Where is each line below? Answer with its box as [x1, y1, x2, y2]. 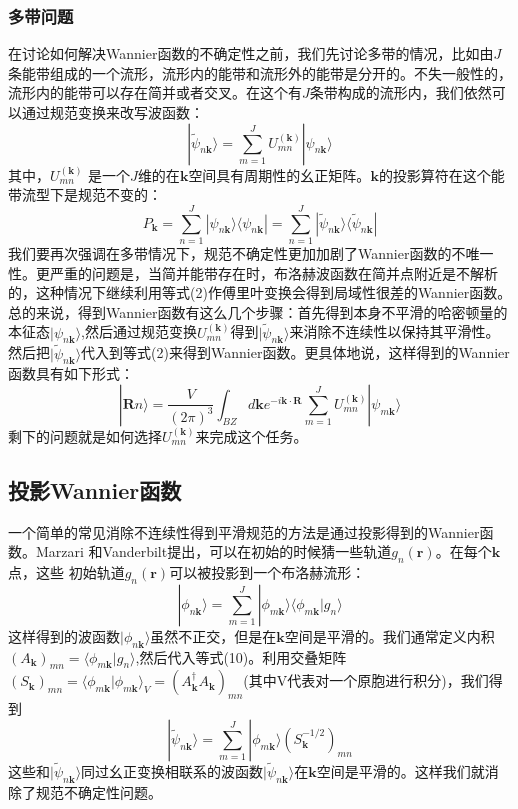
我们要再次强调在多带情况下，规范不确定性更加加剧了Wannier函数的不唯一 [8, 242, 494, 263]
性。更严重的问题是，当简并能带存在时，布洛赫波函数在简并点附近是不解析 [8, 262, 498, 283]
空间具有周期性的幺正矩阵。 [188, 164, 371, 185]
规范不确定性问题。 [35, 781, 162, 802]
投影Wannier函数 [8, 474, 182, 505]
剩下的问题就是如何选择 [8, 425, 162, 446]
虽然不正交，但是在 [150, 625, 277, 646]
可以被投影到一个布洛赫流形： [169, 562, 366, 583]
